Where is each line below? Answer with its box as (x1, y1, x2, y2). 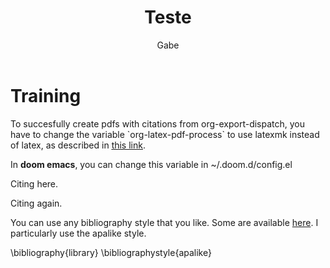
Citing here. (10, 177, 59, 190)
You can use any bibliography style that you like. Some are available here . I (10, 216, 319, 228)
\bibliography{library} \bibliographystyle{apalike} (10, 246, 212, 258)
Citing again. (10, 197, 63, 209)
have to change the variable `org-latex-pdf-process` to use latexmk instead (10, 128, 320, 140)
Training (10, 84, 82, 107)
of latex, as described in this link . (10, 139, 146, 151)
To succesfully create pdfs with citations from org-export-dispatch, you (10, 117, 306, 130)
